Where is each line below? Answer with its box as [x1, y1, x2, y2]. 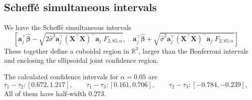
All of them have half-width [4, 88, 86, 98]
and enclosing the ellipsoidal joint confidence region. [4, 55, 159, 65]
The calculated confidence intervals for [4, 71, 118, 81]
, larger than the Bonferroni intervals [138, 45, 249, 56]
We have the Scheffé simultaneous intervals [4, 22, 132, 32]
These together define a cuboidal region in [4, 45, 129, 56]
